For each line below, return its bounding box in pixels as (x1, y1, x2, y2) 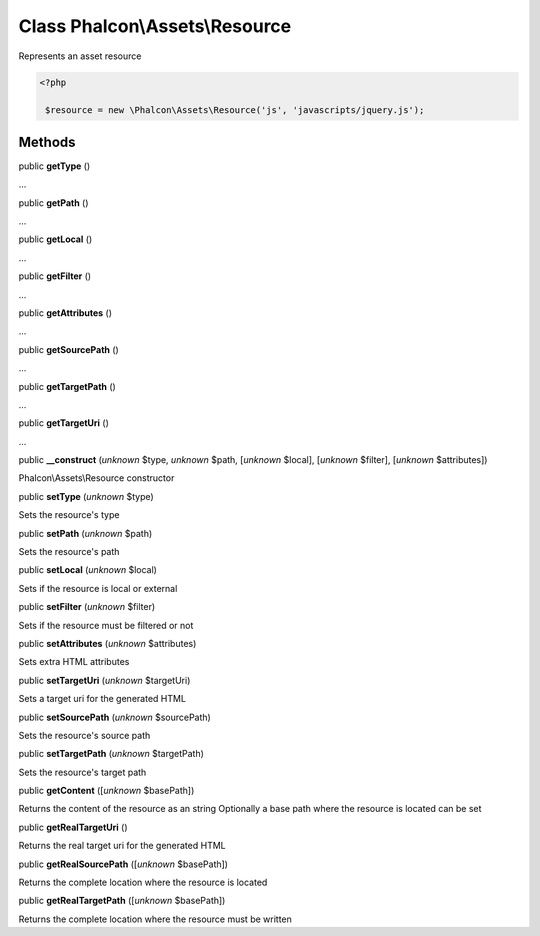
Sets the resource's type (18, 509, 120, 521)
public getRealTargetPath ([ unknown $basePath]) (18, 895, 226, 907)
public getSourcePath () (18, 343, 119, 355)
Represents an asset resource (18, 50, 142, 62)
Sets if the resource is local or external (18, 582, 178, 594)
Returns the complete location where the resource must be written (18, 913, 292, 925)
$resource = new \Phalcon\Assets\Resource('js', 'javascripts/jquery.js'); (45, 105, 425, 116)
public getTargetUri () (18, 417, 110, 429)
